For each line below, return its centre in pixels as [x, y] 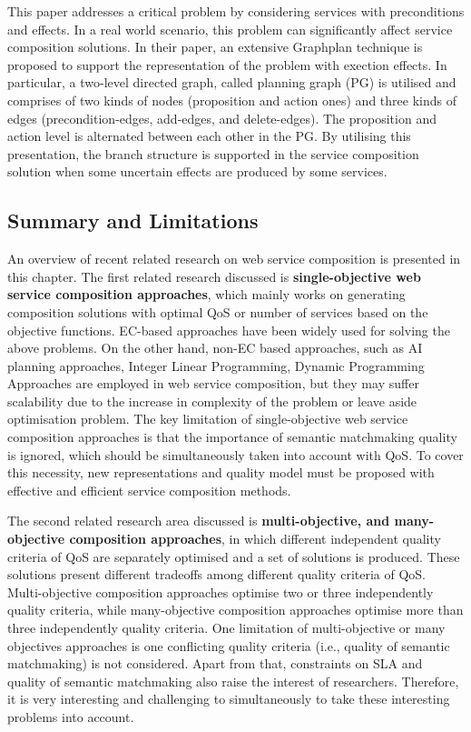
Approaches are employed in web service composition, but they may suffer [213, 383]
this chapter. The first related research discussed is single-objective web [214, 276]
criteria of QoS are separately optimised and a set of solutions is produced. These [234, 556]
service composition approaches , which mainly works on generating [206, 294]
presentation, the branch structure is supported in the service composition [213, 153]
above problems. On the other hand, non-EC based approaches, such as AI [215, 348]
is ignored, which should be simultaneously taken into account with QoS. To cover [235, 454]
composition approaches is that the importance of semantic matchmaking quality [232, 437]
